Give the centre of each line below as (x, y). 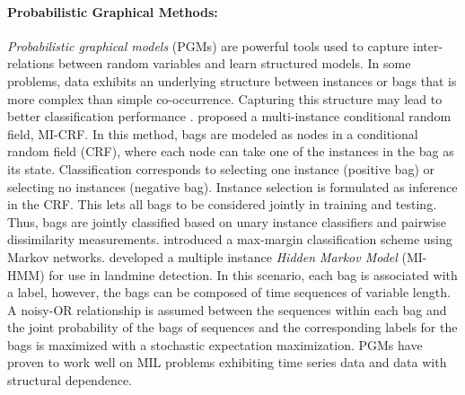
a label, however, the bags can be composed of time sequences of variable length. (229, 292)
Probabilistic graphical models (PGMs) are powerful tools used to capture (208, 45)
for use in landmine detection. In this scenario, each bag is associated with (253, 274)
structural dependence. (70, 380)
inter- (428, 45)
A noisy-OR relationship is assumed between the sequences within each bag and (227, 309)
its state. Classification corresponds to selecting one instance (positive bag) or (221, 168)
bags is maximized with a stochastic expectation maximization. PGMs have (215, 344)
